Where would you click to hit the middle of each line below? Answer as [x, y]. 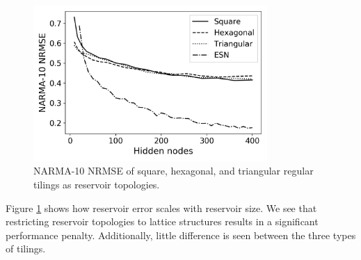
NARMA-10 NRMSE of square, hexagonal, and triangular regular [174, 171]
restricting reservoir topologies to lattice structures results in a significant [162, 221]
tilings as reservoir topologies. [97, 184]
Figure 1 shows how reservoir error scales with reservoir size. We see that [161, 208]
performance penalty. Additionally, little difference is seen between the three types [181, 235]
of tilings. [26, 249]
